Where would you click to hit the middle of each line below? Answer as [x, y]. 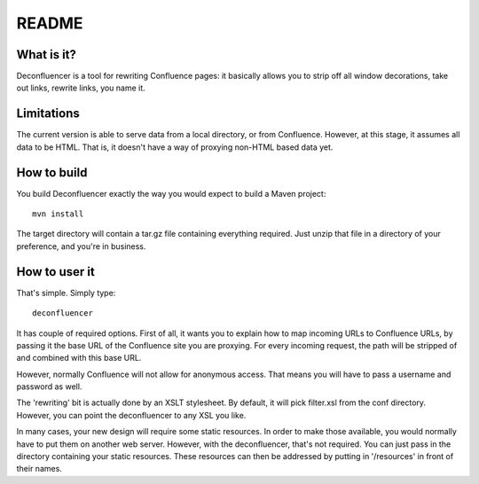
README [50, 23]
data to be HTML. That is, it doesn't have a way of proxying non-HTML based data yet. [175, 147]
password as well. [49, 386]
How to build [52, 172]
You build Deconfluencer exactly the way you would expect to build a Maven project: [171, 193]
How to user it [55, 272]
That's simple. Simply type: [66, 293]
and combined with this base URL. [79, 358]
